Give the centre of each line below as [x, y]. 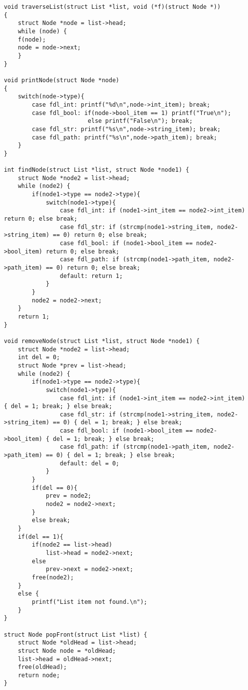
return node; [39, 675]
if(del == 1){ [41, 537]
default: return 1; [91, 276]
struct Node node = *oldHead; [67, 651]
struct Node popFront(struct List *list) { [76, 634]
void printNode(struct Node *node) [62, 80]
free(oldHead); [42, 667]
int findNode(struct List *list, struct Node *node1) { [97, 170]
